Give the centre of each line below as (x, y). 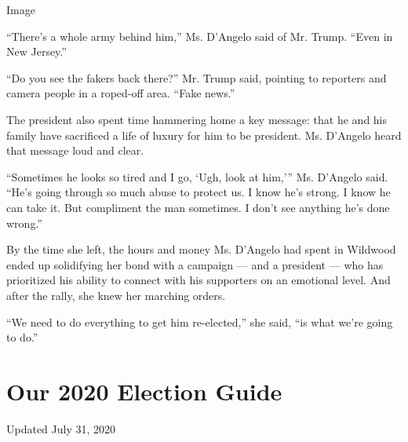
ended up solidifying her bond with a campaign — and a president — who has (195, 264)
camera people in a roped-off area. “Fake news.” (121, 93)
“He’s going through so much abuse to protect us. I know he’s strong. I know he (199, 192)
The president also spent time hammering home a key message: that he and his (197, 119)
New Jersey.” (36, 51)
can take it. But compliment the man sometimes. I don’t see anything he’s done (198, 207)
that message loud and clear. (75, 150)
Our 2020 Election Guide (144, 391)
